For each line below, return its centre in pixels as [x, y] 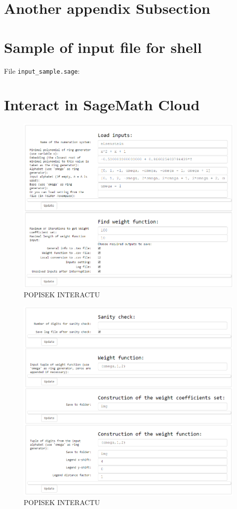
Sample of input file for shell [103, 47]
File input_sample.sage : [42, 70]
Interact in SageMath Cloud [102, 105]
